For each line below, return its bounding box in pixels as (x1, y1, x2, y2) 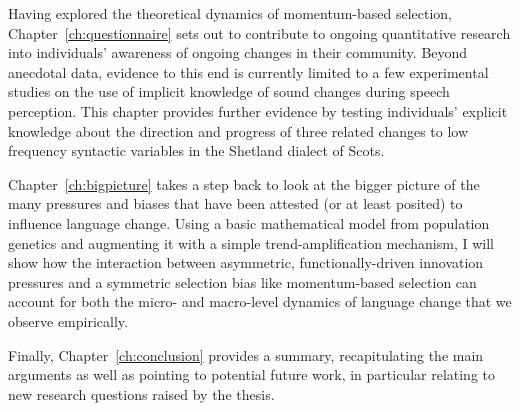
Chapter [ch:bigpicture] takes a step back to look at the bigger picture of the (8, 173, 480, 194)
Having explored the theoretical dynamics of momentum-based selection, (8, 3, 453, 23)
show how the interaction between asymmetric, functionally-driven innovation (8, 252, 484, 273)
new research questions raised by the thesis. (8, 383, 275, 404)
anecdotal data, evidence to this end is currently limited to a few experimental (8, 61, 489, 82)
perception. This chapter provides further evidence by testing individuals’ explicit (8, 100, 508, 121)
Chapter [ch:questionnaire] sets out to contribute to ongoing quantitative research (8, 22, 511, 43)
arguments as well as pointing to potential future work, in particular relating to (8, 364, 496, 385)
